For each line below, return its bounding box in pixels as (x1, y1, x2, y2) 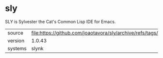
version (7, 37, 25, 44)
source (7, 29, 23, 36)
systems (7, 45, 27, 52)
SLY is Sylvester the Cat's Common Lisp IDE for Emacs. (5, 19, 116, 24)
